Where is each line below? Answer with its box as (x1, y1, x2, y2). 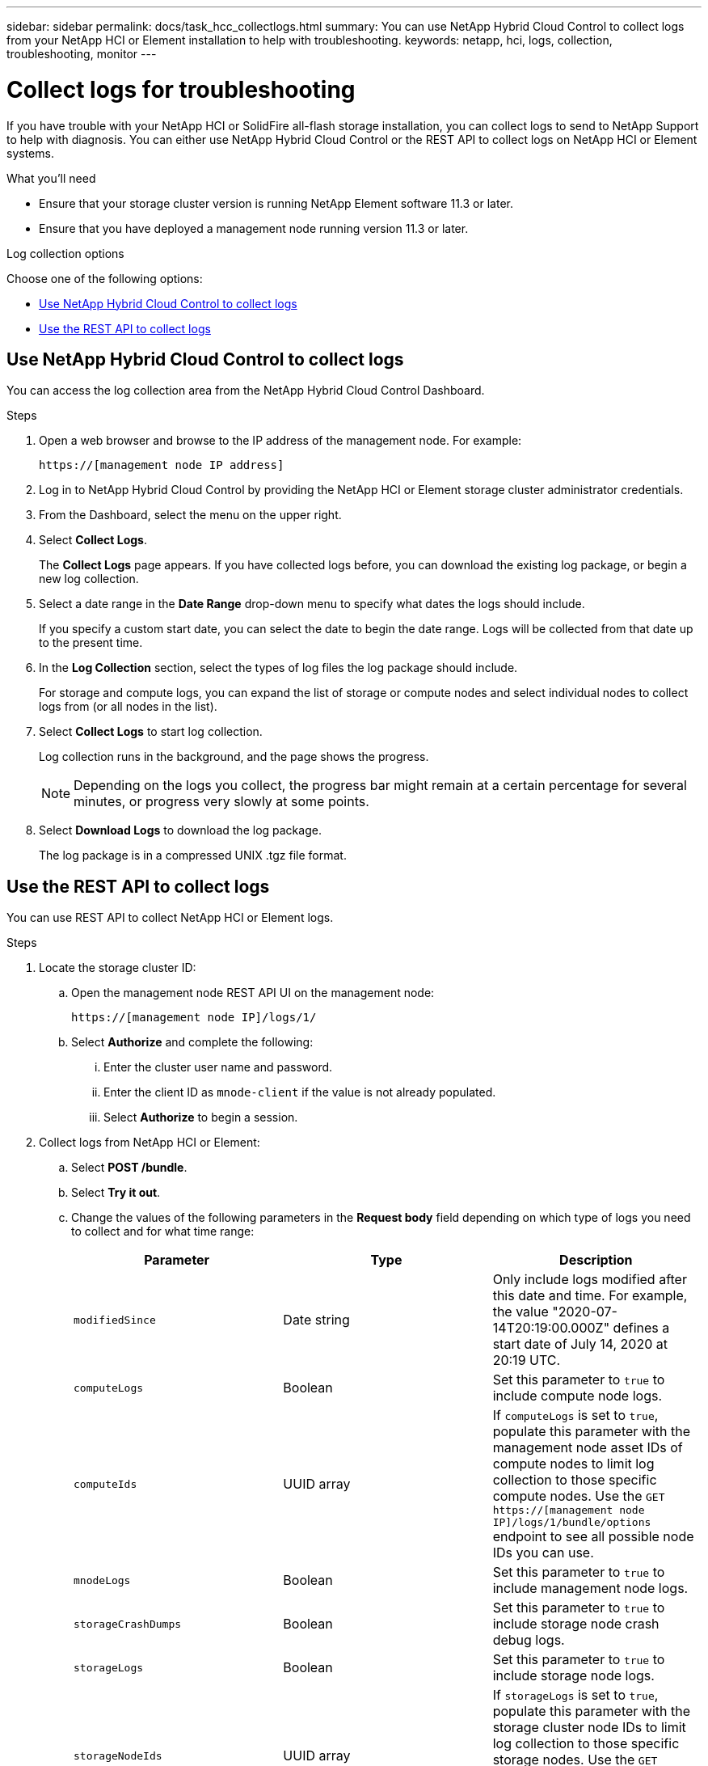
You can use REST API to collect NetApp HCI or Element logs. (6, 910, 334, 925)
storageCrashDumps (74, 1617, 182, 1630)
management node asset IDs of (492, 1439, 683, 1456)
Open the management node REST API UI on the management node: (71, 986, 435, 1000)
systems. (6, 146, 54, 160)
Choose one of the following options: (6, 271, 203, 285)
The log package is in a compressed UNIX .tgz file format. (39, 848, 347, 863)
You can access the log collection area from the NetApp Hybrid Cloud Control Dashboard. (6, 383, 485, 398)
